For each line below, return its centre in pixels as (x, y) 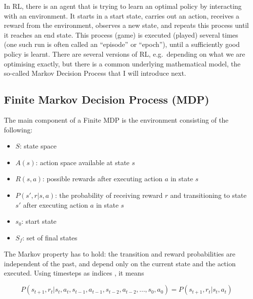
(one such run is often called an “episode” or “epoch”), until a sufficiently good (122, 44)
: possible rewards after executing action (103, 179)
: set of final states (50, 237)
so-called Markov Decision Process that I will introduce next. (95, 73)
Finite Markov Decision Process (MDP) (107, 99)
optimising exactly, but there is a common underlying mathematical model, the (122, 63)
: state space (38, 146)
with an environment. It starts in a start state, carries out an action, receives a (122, 15)
